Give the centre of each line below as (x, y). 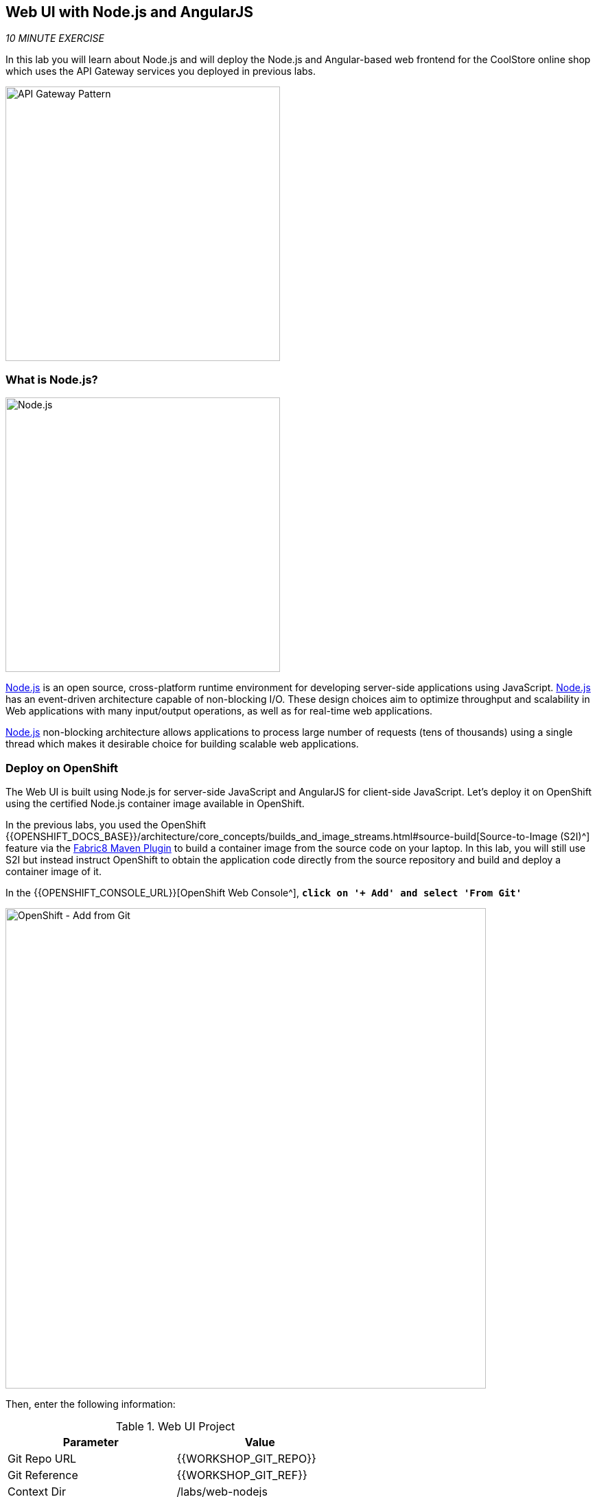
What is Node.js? (52, 379)
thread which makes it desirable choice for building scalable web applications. (182, 744)
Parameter (91, 1442)
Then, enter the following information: (91, 1404)
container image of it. (54, 871)
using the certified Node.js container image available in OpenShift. (155, 803)
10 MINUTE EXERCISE (55, 38)
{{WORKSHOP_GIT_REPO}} (246, 1458)
